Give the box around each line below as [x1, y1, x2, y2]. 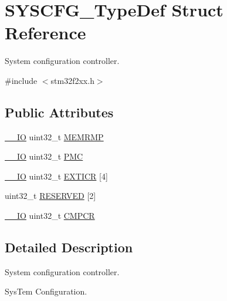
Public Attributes [5, 103, 114, 121]
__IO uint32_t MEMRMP [5, 130, 104, 143]
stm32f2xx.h [50, 74, 94, 86]
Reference [5, 21, 86, 45]
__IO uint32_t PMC [5, 150, 83, 163]
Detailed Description [5, 238, 133, 256]
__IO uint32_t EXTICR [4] [5, 170, 108, 182]
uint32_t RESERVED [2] [5, 190, 96, 202]
